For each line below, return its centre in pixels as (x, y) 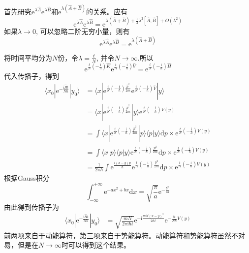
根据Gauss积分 (27, 177)
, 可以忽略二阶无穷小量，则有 (83, 31)
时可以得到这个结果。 (96, 245)
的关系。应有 (107, 11)
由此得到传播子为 (31, 206)
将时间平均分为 (28, 57)
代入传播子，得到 (31, 76)
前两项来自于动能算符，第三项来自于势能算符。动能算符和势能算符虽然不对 (124, 235)
